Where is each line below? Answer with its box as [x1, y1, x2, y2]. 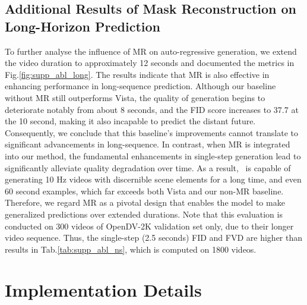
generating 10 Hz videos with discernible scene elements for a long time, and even [5, 173, 302, 185]
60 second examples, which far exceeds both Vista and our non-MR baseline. [5, 184, 284, 197]
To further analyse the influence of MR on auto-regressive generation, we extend [5, 45, 297, 57]
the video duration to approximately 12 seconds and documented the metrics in [5, 56, 295, 69]
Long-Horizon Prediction [5, 17, 160, 35]
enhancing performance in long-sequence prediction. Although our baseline [5, 80, 276, 92]
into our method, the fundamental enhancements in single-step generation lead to [5, 149, 301, 162]
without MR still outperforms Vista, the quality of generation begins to [5, 91, 265, 103]
